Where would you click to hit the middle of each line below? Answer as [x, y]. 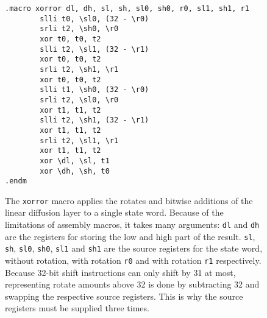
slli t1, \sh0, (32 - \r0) [94, 90]
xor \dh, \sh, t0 [75, 171]
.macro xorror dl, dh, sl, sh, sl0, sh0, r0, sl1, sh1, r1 [127, 9]
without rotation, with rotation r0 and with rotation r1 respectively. [133, 260]
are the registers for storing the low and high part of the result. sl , [130, 236]
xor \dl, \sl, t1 [75, 161]
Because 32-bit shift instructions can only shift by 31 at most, [120, 272]
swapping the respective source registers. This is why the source [124, 296]
